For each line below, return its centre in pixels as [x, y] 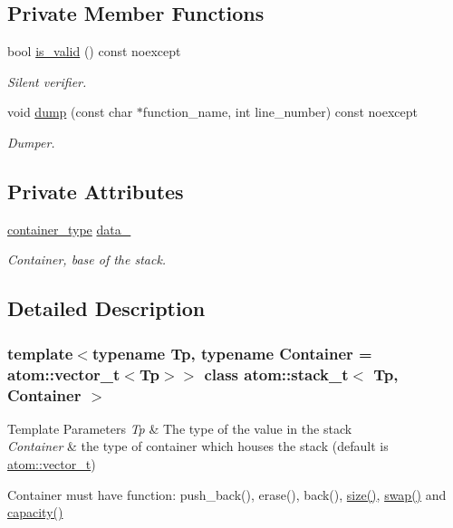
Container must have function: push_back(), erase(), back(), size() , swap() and [227, 494]
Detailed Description [106, 308]
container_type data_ [69, 229]
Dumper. [31, 142]
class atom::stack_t [276, 374]
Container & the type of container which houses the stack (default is [198, 446]
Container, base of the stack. [87, 259]
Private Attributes [96, 191]
